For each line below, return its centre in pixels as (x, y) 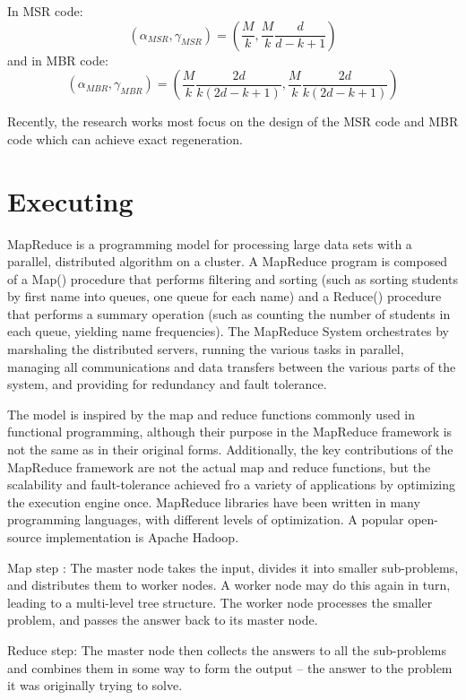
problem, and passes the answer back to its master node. (163, 620)
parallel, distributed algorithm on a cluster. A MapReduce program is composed (228, 261)
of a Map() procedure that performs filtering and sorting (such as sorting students (233, 278)
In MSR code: (45, 11)
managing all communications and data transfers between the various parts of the (232, 366)
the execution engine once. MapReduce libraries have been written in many (214, 501)
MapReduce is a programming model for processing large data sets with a (210, 243)
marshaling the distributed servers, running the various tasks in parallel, (206, 349)
